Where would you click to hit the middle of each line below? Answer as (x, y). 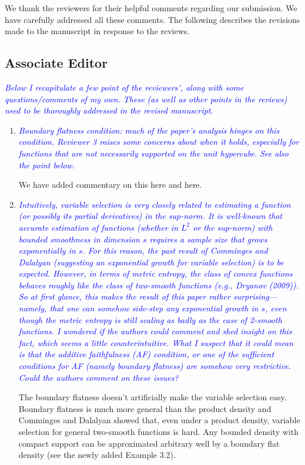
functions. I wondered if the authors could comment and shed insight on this (155, 331)
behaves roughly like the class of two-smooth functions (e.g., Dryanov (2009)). (158, 285)
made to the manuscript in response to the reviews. (97, 31)
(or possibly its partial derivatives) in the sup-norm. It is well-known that (150, 216)
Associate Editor (56, 63)
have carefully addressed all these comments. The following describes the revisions (152, 19)
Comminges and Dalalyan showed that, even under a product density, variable (159, 420)
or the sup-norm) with (233, 227)
